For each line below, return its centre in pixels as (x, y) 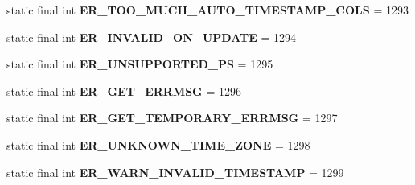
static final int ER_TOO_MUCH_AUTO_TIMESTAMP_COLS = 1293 (207, 10)
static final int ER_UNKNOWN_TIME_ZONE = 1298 (158, 144)
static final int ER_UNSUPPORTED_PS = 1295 (140, 64)
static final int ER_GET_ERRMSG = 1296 (124, 90)
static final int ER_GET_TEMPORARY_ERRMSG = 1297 (172, 118)
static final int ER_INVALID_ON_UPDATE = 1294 (152, 37)
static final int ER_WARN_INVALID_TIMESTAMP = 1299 (175, 172)
